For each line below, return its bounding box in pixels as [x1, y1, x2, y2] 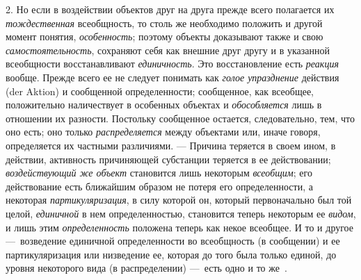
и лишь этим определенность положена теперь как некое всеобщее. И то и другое [6, 220, 353, 234]
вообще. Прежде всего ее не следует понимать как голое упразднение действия [6, 69, 339, 84]
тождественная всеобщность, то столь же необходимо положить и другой [6, 15, 323, 30]
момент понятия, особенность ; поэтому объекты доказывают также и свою [6, 29, 323, 44]
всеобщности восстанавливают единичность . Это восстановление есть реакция [6, 56, 339, 71]
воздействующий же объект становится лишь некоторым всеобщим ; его [6, 165, 312, 180]
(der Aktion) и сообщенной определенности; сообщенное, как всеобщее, [6, 83, 314, 98]
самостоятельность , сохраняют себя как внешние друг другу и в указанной [6, 42, 330, 57]
